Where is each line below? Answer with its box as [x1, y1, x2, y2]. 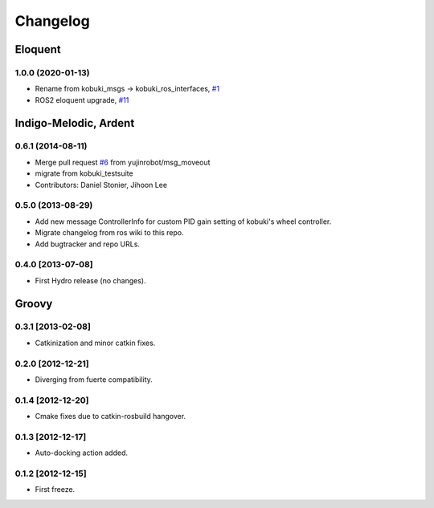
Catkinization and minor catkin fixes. [35, 338, 156, 347]
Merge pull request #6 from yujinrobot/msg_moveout [35, 157, 211, 167]
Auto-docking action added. [35, 448, 129, 457]
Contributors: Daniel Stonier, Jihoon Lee [35, 180, 168, 189]
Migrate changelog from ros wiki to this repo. [35, 228, 184, 238]
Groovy [14, 297, 53, 311]
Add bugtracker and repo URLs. [35, 239, 141, 249]
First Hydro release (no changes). [35, 275, 146, 285]
